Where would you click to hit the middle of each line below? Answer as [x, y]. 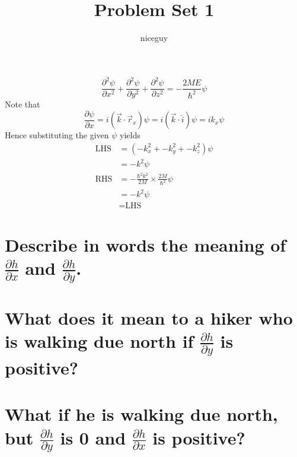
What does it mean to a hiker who [149, 318]
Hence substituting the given [57, 135]
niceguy [154, 38]
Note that [23, 104]
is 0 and [93, 437]
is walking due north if [99, 341]
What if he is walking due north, [141, 414]
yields [130, 135]
